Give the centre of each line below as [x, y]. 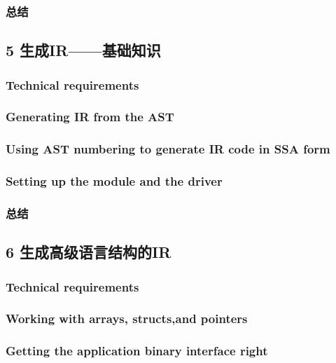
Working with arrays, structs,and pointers [127, 319]
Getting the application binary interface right [137, 351]
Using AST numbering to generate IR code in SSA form [168, 149]
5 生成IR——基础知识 [83, 50]
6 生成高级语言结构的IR [89, 252]
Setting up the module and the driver [114, 181]
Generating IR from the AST [90, 117]
